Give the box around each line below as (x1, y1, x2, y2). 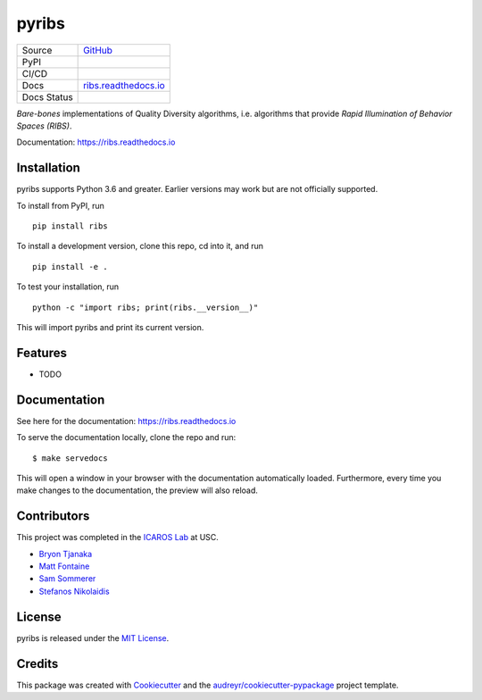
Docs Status (21, 90, 73, 103)
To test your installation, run (16, 281, 120, 292)
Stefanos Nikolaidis (38, 586, 111, 596)
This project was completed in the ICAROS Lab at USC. (16, 532, 219, 543)
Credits (16, 656, 59, 671)
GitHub (83, 44, 113, 56)
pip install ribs (32, 221, 108, 231)
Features (16, 345, 67, 361)
